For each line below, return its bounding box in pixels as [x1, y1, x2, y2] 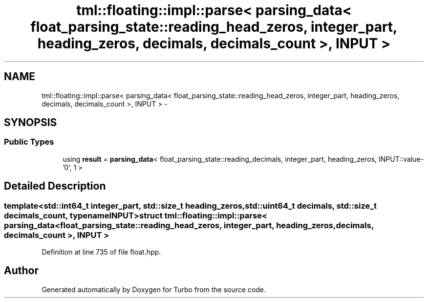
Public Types [4, 137, 54, 147]
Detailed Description [4, 180, 106, 193]
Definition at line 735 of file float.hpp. [42, 248, 161, 257]
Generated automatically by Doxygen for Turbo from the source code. [42, 285, 266, 294]
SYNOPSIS [4, 116, 57, 129]
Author [4, 264, 39, 277]
